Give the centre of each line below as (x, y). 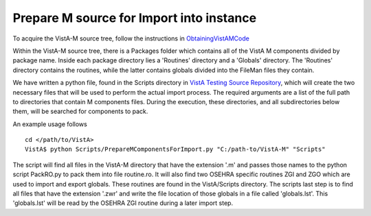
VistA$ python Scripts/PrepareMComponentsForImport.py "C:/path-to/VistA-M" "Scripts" (175, 149)
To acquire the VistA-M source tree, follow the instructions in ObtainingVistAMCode (131, 38)
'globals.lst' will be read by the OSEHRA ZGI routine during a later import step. (123, 203)
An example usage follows (50, 124)
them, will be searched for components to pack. (80, 111)
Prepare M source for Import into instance (135, 18)
